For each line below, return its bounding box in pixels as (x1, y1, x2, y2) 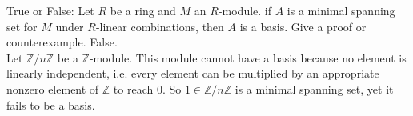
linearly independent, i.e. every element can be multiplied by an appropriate (6, 65, 379, 82)
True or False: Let (6, 2, 94, 18)
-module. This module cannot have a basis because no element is (89, 49, 407, 66)
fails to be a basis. (6, 96, 95, 113)
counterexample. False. (6, 34, 118, 50)
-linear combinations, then (95, 18, 224, 34)
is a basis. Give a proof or (239, 18, 367, 34)
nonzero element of (6, 80, 99, 97)
